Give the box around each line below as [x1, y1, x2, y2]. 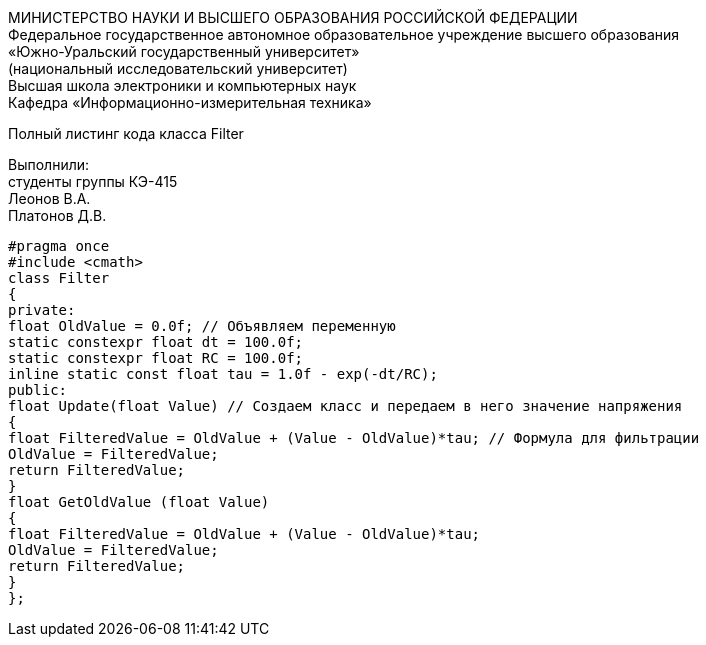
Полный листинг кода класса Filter [8, 125, 244, 142]
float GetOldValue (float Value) [8, 494, 270, 510]
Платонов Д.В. [8, 207, 107, 224]
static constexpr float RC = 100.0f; [8, 350, 304, 366]
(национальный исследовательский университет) [8, 60, 348, 77]
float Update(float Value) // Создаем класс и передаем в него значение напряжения [8, 398, 683, 414]
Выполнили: [8, 156, 90, 173]
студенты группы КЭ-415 [8, 173, 178, 190]
